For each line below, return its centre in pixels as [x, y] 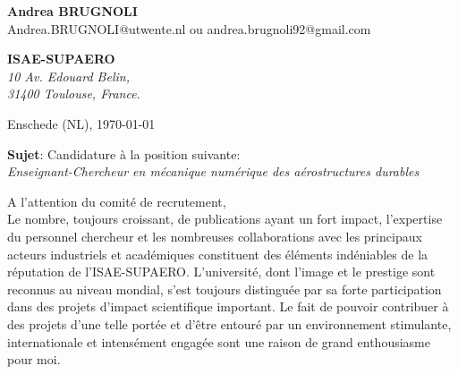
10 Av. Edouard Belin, [68, 76]
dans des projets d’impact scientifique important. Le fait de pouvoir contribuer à [228, 306]
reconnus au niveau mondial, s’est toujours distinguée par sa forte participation [225, 289]
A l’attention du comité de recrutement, [117, 201]
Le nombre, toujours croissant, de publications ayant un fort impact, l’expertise [225, 219]
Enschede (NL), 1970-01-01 [81, 123]
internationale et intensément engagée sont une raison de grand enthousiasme [219, 341]
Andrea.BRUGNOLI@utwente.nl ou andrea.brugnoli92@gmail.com [189, 28]
